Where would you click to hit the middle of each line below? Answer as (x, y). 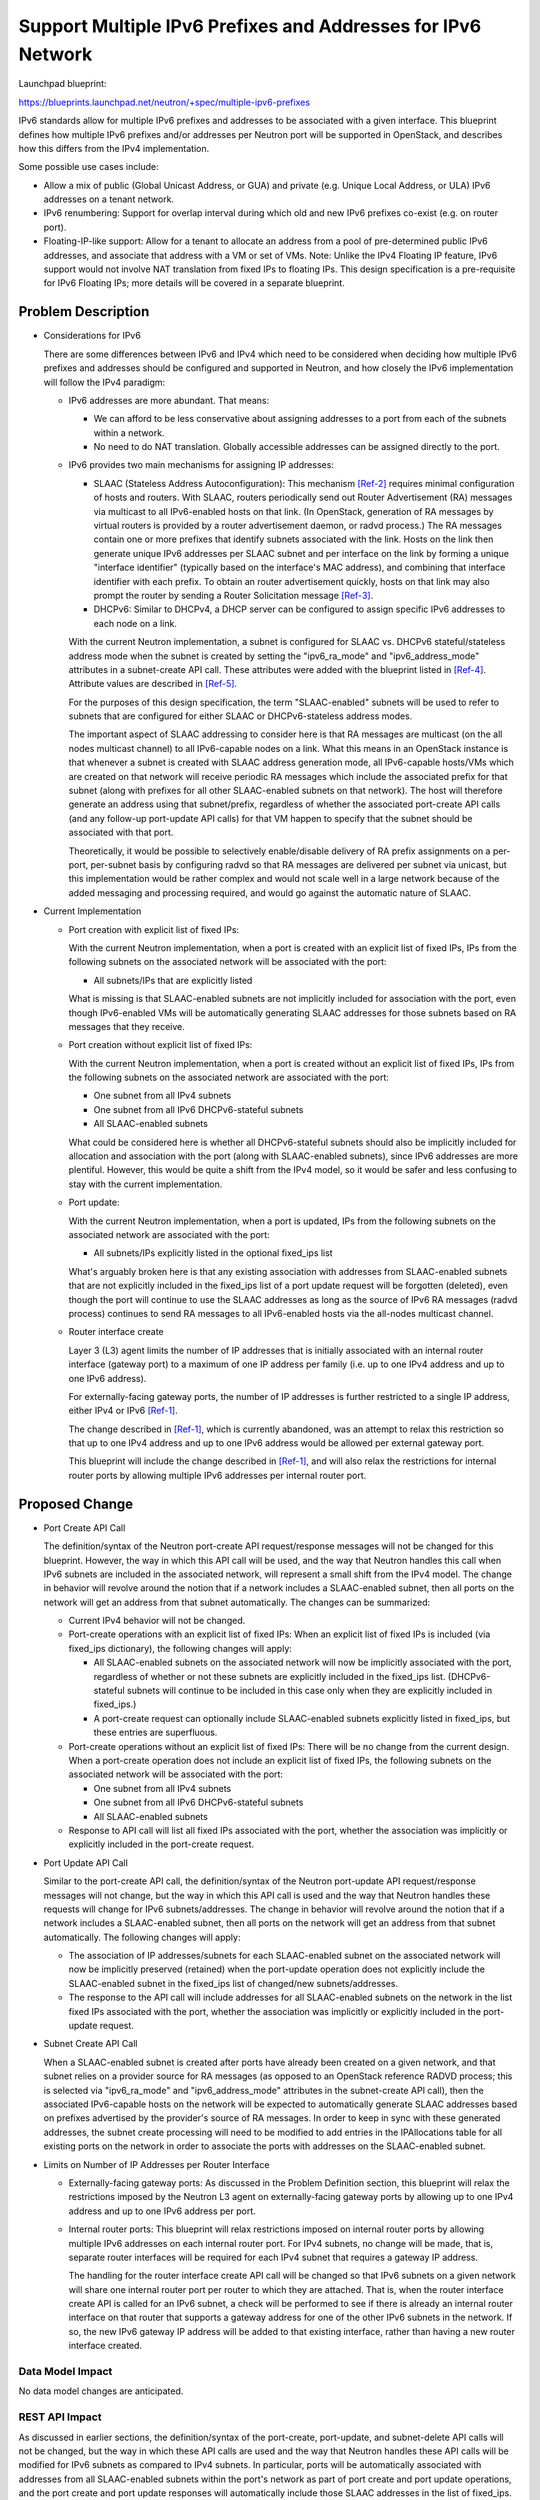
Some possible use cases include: (88, 167)
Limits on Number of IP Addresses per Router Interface (156, 2164)
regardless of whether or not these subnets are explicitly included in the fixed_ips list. (269, 1676)
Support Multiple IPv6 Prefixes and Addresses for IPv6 (250, 26)
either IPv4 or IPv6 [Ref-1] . (123, 1411)
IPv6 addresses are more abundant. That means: (169, 400)
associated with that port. (121, 832)
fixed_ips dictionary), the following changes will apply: (180, 1648)
